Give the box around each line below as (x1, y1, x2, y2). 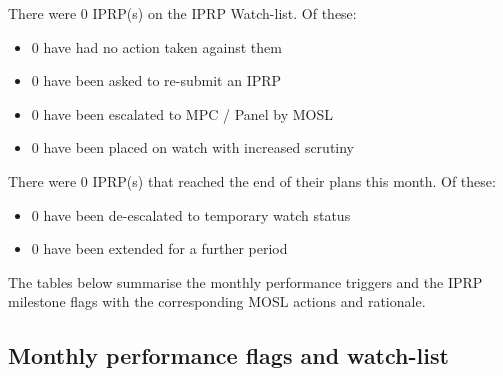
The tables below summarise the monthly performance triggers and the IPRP (8, 271, 483, 292)
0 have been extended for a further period (31, 238, 288, 259)
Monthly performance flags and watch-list (8, 340, 449, 371)
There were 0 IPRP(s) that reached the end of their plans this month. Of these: (8, 170, 496, 191)
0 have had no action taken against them (31, 36, 282, 57)
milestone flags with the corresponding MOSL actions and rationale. (8, 291, 426, 312)
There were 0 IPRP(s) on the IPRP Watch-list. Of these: (8, 3, 357, 23)
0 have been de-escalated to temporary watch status (31, 204, 351, 225)
